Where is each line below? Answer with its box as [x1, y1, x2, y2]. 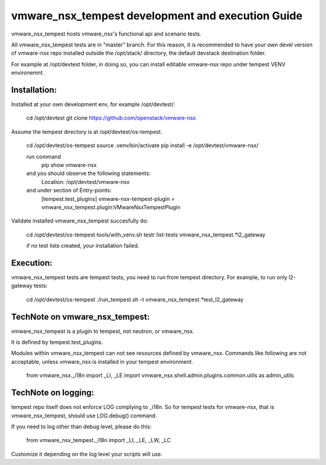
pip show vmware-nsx [41, 161, 97, 168]
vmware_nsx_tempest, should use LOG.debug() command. [11, 412, 157, 419]
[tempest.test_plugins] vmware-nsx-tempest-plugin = [41, 195, 175, 202]
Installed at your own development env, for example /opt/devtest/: [11, 101, 176, 108]
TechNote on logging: [11, 388, 95, 398]
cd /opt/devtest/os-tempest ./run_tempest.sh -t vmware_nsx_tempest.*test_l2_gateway [26, 296, 244, 303]
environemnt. [11, 69, 45, 77]
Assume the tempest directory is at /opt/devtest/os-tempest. [11, 128, 162, 135]
